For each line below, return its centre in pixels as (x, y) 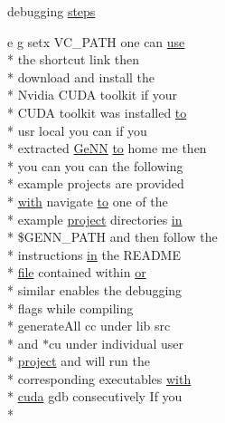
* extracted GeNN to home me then (107, 148)
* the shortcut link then (73, 59)
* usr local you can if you (77, 130)
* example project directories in (95, 219)
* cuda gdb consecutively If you (95, 396)
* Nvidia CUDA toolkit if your (93, 95)
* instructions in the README (94, 254)
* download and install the (81, 77)
